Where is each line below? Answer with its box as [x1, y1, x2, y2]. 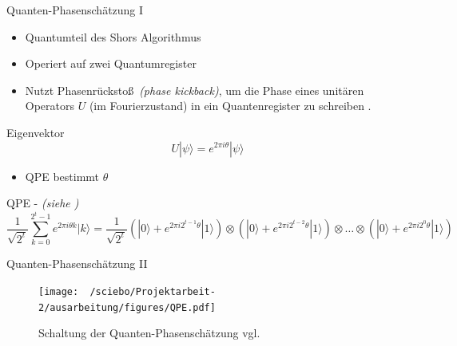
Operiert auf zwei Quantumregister [25, 55, 197, 72]
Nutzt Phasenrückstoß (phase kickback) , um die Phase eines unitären [25, 81, 364, 98]
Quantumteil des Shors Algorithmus [25, 28, 201, 45]
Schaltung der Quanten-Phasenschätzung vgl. [38, 324, 260, 341]
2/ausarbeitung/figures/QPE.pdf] [38, 301, 216, 313]
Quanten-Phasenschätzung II [6, 255, 148, 272]
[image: [38, 286, 79, 298]
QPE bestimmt [25, 167, 100, 184]
